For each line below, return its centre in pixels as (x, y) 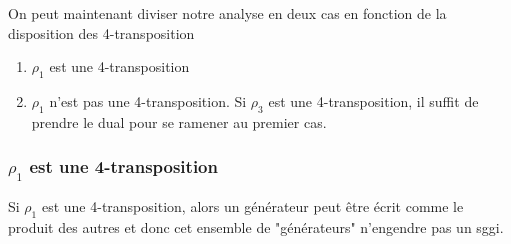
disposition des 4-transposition (101, 32)
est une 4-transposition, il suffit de (373, 100)
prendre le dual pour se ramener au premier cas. (179, 121)
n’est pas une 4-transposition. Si (148, 100)
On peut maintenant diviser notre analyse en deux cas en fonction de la (227, 13)
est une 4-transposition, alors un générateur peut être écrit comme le (252, 205)
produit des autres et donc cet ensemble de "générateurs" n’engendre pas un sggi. (256, 226)
